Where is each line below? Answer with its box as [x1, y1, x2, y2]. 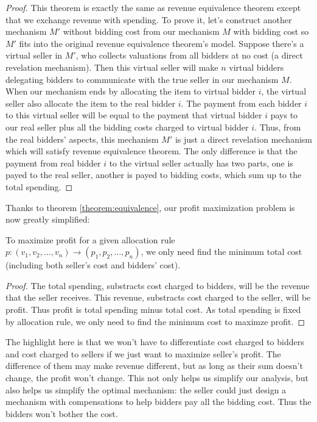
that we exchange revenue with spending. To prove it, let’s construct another [5, 13, 292, 26]
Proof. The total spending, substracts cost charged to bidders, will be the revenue [5, 279, 310, 291]
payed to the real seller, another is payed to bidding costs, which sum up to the [5, 168, 302, 181]
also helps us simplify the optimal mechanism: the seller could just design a [5, 383, 287, 396]
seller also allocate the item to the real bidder [5, 96, 176, 109]
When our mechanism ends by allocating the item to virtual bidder [5, 85, 256, 98]
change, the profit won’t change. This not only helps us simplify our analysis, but [5, 371, 308, 384]
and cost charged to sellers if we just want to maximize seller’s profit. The [5, 347, 281, 360]
